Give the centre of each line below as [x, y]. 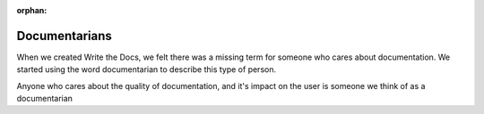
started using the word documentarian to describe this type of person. [147, 69]
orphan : [32, 10]
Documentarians [64, 36]
